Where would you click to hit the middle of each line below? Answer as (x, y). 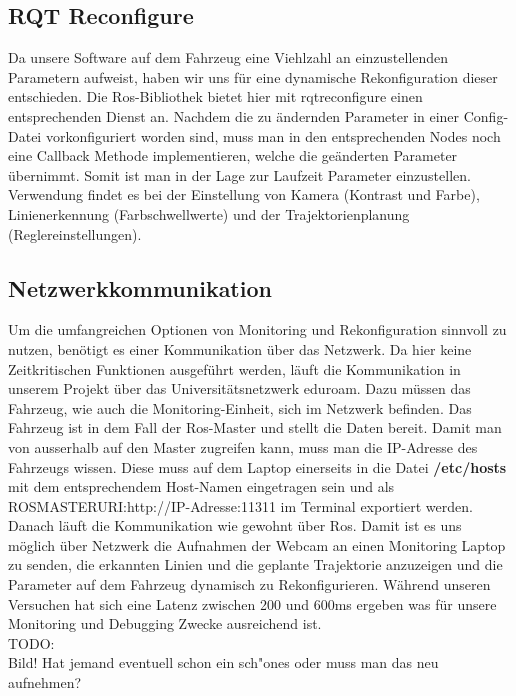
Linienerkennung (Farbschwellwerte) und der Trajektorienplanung (209, 213)
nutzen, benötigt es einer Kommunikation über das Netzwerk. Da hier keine (240, 348)
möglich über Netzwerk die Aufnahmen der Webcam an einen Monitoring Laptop (257, 544)
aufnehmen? (45, 682)
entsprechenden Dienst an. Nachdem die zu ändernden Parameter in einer (234, 115)
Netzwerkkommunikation (140, 287)
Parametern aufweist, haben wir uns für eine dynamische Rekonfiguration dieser (253, 76)
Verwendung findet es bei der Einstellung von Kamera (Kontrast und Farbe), (244, 194)
